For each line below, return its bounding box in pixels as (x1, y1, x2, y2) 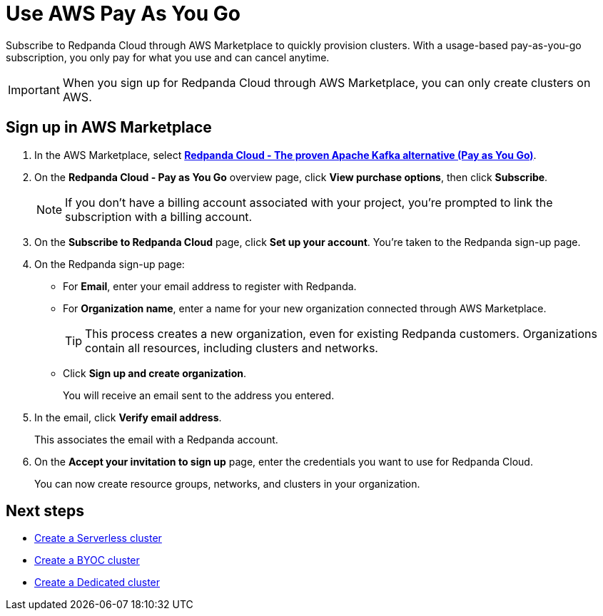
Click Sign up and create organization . (63, 366, 247, 379)
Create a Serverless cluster (34, 532, 162, 545)
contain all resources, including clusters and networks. (85, 340, 378, 355)
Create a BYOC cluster (34, 554, 140, 567)
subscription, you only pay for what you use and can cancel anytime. (6, 51, 330, 63)
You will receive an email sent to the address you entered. (63, 389, 335, 401)
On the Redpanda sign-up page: (34, 257, 185, 270)
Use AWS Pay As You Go (6, 1, 241, 26)
